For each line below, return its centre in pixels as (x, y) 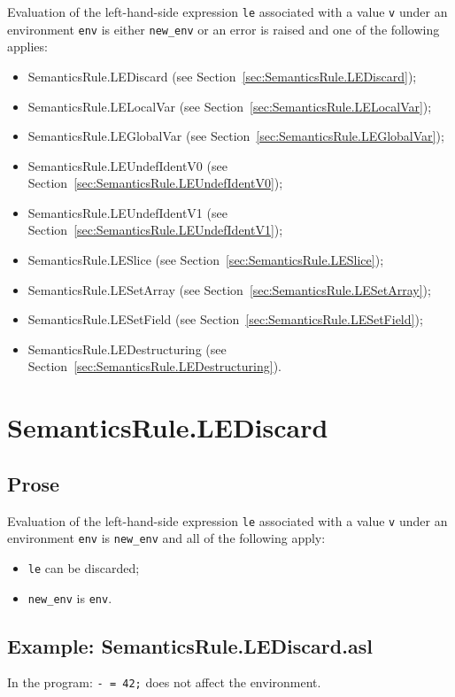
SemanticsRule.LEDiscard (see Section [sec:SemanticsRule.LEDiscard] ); (222, 76)
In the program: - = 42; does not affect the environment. (164, 682)
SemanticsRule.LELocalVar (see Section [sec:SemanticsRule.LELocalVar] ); (230, 106)
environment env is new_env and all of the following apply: (166, 538)
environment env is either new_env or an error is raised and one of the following (224, 29)
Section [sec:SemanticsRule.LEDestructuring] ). (154, 366)
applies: (27, 46)
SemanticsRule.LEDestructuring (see (127, 348)
